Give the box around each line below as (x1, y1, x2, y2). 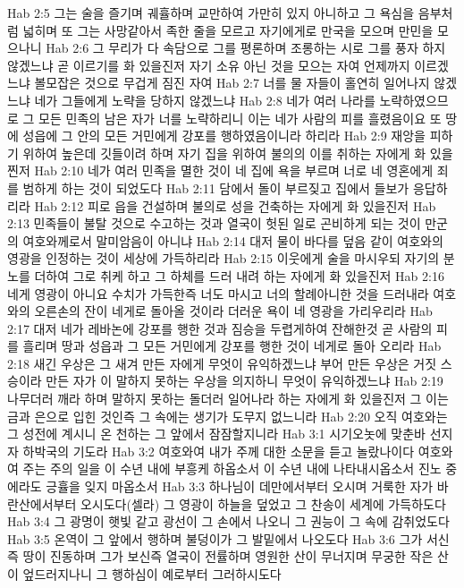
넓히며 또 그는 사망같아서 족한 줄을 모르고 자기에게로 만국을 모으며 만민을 (22, 21, 434, 39)
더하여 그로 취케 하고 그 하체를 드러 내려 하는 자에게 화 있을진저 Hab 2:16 (34, 266, 444, 285)
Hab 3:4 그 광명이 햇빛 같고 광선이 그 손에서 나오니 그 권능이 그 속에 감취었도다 (7, 512, 450, 531)
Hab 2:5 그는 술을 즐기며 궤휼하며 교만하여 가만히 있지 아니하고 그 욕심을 (7, 4, 415, 21)
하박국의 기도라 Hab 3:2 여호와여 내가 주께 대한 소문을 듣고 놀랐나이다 (22, 441, 415, 460)
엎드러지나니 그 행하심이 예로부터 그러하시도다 (22, 565, 282, 583)
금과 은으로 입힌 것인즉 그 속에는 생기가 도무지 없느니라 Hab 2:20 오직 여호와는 (7, 406, 448, 425)
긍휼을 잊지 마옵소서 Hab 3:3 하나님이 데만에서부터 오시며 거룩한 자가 (46, 477, 434, 496)
